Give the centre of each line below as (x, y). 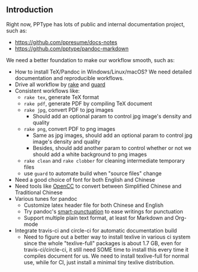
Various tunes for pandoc (46, 198)
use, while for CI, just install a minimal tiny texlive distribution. (99, 262)
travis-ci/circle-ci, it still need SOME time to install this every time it (106, 249)
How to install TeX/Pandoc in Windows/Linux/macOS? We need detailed (103, 72)
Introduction (30, 10)
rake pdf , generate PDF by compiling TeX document (88, 103)
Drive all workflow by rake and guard (60, 84)
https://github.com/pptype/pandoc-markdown (72, 48)
